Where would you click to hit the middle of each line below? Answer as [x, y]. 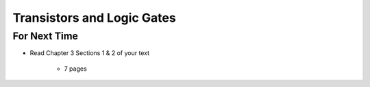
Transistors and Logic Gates [94, 18]
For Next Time [46, 36]
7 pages [75, 69]
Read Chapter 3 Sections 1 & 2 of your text [90, 53]
